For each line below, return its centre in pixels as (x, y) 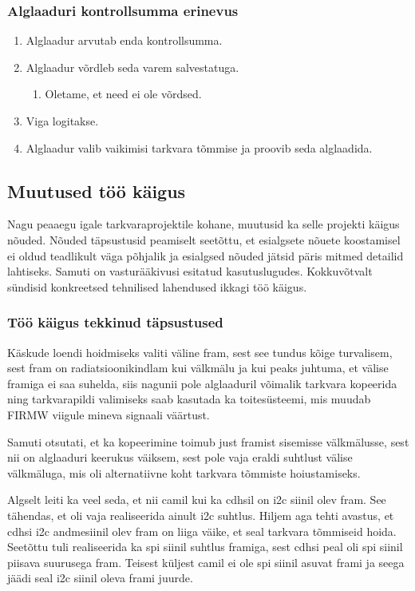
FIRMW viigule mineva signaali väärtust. (109, 414)
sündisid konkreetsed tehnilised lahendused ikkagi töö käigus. (157, 286)
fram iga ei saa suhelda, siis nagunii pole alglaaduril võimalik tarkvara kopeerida (202, 383)
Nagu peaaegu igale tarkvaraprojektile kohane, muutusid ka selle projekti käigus (204, 224)
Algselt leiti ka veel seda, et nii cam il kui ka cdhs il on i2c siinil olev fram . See (197, 500)
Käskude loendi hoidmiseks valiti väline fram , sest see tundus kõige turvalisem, (200, 352)
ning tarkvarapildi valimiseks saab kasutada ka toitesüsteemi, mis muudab (189, 399)
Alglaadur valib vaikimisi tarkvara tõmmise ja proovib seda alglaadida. (199, 147)
